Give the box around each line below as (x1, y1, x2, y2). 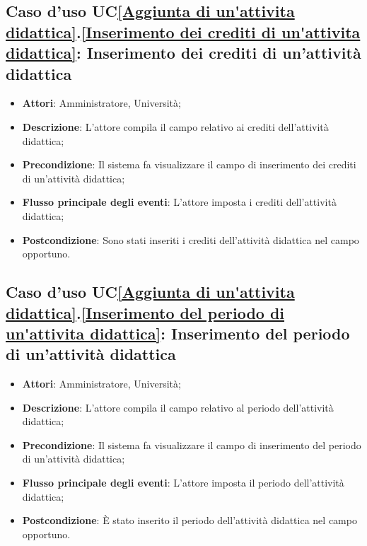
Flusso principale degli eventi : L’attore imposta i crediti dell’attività (22, 194, 337, 209)
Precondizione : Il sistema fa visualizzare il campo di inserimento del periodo (22, 437, 361, 452)
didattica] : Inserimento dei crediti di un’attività (6, 42, 361, 64)
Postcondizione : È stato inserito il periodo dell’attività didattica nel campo (22, 513, 357, 528)
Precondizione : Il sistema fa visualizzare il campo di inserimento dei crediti (22, 157, 356, 172)
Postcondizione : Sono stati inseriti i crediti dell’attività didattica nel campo (22, 232, 359, 247)
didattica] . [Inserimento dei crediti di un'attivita (6, 21, 361, 42)
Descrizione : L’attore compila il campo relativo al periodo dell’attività (22, 400, 334, 414)
